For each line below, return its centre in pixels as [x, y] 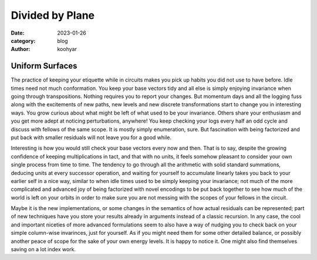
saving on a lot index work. [43, 249]
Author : [21, 49]
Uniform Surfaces [44, 66]
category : [23, 40]
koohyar [67, 49]
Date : [18, 33]
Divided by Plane [53, 15]
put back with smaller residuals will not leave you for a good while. [91, 137]
